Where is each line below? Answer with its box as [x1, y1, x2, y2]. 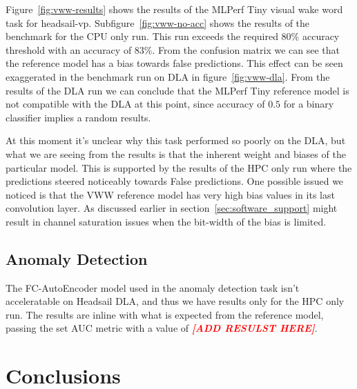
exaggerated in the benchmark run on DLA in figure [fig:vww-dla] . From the [6, 69, 330, 83]
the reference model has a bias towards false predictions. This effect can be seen [6, 56, 343, 70]
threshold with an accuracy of [6, 42, 132, 57]
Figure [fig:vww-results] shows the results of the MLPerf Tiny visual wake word [6, 2, 343, 16]
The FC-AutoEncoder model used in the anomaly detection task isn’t [6, 280, 300, 295]
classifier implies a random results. [6, 110, 151, 124]
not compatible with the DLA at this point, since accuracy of [6, 97, 265, 111]
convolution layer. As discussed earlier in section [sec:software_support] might [6, 201, 338, 215]
